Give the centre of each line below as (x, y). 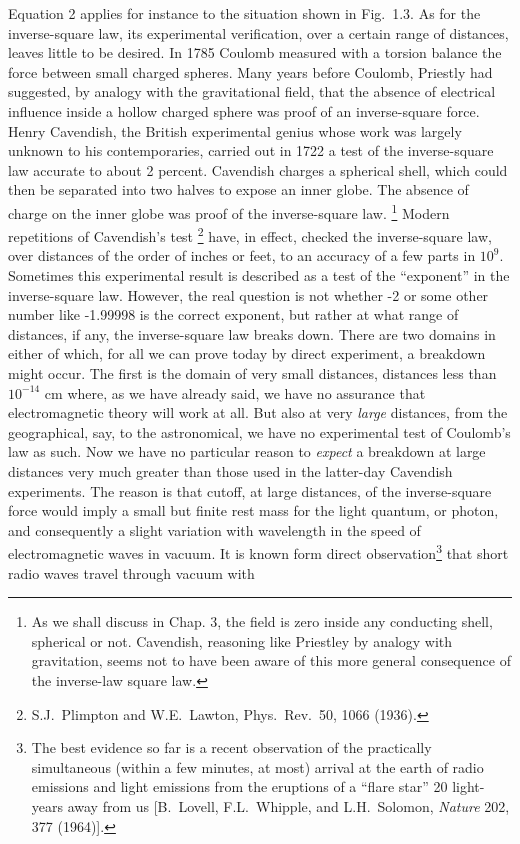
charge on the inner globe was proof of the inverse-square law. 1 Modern (229, 211)
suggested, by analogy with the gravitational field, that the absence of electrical (252, 91)
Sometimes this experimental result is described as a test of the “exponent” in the (259, 275)
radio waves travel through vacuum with (131, 572)
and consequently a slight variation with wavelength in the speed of (214, 529)
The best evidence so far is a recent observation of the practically (231, 747)
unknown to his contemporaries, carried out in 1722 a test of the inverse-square (251, 150)
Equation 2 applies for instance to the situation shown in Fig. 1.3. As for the (244, 13)
